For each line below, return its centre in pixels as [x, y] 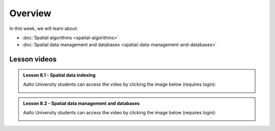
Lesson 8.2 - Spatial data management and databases [81, 103]
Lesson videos [33, 59]
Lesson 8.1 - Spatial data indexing [59, 75]
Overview [30, 13]
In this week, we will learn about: [44, 28]
